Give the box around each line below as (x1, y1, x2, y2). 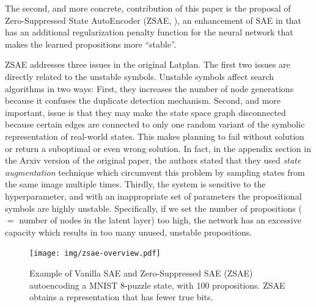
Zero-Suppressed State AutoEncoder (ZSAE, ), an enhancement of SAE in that (5, 13, 302, 26)
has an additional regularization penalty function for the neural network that (5, 26, 293, 38)
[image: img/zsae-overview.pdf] (29, 249, 161, 258)
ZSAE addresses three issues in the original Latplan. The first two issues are (5, 58, 290, 71)
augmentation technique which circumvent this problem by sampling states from (5, 165, 305, 178)
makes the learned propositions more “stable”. (5, 37, 177, 50)
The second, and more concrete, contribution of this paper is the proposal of (5, 2, 291, 14)
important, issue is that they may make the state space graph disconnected (5, 106, 286, 118)
